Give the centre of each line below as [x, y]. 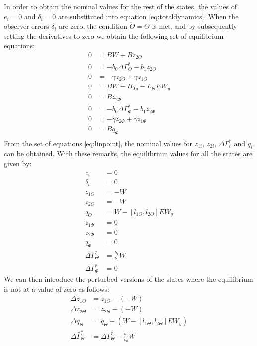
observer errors [27, 26]
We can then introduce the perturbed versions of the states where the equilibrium [128, 279]
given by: [18, 163]
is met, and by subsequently [194, 26]
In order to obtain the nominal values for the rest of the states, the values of [120, 6]
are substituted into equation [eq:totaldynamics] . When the [148, 16]
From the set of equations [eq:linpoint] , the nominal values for [98, 143]
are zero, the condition [93, 26]
